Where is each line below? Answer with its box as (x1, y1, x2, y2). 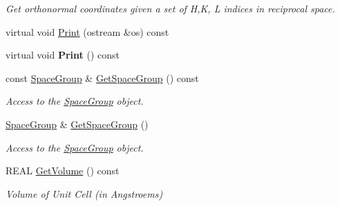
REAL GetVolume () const (6, 163, 120, 178)
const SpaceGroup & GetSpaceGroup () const (6, 70, 199, 85)
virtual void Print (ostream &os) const (6, 24, 169, 39)
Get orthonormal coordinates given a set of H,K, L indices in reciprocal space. (6, 1, 335, 15)
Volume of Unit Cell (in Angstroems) (6, 186, 163, 200)
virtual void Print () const (6, 48, 120, 62)
